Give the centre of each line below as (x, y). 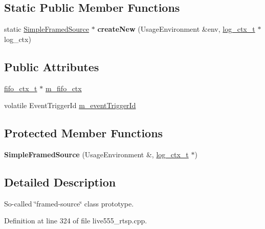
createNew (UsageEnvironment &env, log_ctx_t (176, 29)
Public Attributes (52, 66)
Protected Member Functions (84, 133)
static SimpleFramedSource (47, 29)
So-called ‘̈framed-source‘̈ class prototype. (69, 203)
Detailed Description (60, 182)
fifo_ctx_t (21, 88)
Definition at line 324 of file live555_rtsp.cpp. (76, 221)
